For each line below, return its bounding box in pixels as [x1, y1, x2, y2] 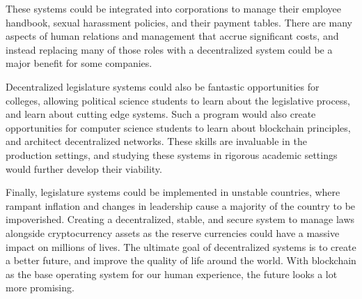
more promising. [6, 280, 74, 295]
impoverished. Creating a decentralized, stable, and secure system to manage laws [6, 212, 355, 227]
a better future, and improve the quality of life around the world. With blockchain [6, 253, 356, 268]
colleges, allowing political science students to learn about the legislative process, [6, 93, 350, 107]
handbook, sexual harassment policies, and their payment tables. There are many [6, 15, 352, 29]
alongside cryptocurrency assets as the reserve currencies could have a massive [6, 225, 340, 240]
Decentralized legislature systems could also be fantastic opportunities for [6, 79, 320, 93]
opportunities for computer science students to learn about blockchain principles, [6, 120, 351, 135]
